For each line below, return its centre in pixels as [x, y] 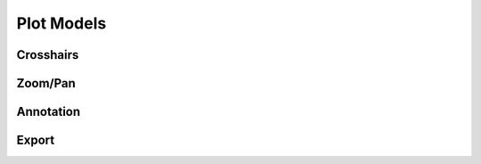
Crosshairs [48, 55]
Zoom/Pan [46, 83]
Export [36, 140]
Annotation [49, 112]
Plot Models [61, 23]
